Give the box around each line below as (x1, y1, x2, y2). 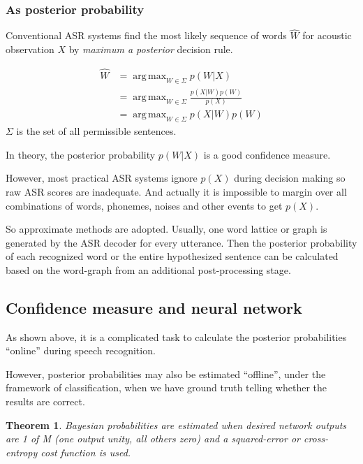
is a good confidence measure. (203, 147, 331, 161)
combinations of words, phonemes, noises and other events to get (6, 198, 283, 212)
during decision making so (234, 171, 346, 185)
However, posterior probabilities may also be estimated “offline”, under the (6, 366, 326, 381)
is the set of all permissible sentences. (16, 124, 177, 138)
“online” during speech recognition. (6, 343, 156, 358)
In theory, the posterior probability (6, 147, 156, 161)
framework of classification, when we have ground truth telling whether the (6, 380, 327, 395)
